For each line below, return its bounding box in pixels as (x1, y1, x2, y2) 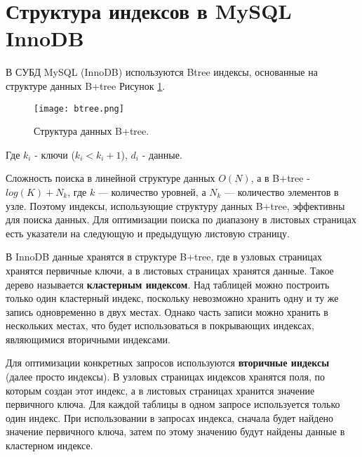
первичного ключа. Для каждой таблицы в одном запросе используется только (6, 397, 340, 411)
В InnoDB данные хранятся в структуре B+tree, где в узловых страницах (6, 249, 322, 264)
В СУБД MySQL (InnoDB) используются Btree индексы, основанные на (6, 65, 318, 79)
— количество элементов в (224, 184, 339, 199)
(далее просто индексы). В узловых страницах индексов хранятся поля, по (6, 369, 326, 384)
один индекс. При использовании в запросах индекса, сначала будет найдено (6, 410, 334, 425)
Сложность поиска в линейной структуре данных (6, 171, 215, 185)
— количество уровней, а (98, 184, 206, 199)
